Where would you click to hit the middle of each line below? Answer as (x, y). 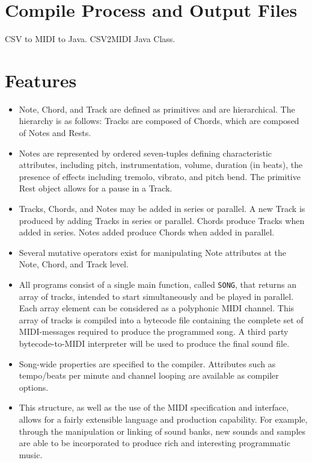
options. (34, 387)
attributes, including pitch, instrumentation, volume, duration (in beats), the (161, 165)
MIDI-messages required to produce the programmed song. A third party (154, 331)
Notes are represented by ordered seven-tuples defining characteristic (145, 153)
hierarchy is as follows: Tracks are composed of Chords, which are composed (159, 121)
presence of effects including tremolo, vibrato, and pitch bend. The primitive (160, 176)
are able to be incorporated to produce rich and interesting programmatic (154, 443)
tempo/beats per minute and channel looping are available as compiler (149, 375)
